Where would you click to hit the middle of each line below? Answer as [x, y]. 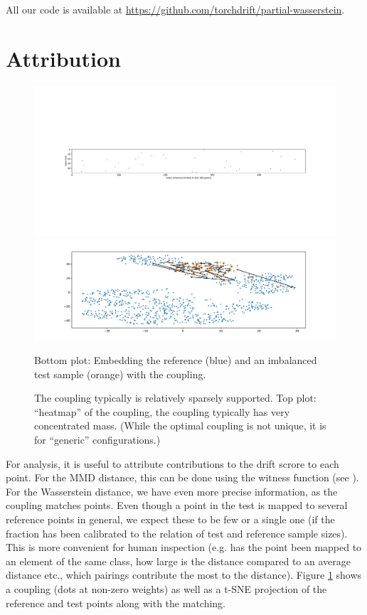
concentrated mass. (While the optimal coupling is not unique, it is [180, 426]
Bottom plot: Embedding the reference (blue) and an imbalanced [176, 360]
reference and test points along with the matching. [116, 603]
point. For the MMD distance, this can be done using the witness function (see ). [182, 477]
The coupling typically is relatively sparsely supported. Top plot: [175, 398]
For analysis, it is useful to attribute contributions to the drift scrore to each [172, 463]
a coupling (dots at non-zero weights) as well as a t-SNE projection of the [166, 589]
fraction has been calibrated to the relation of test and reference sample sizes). [177, 533]
